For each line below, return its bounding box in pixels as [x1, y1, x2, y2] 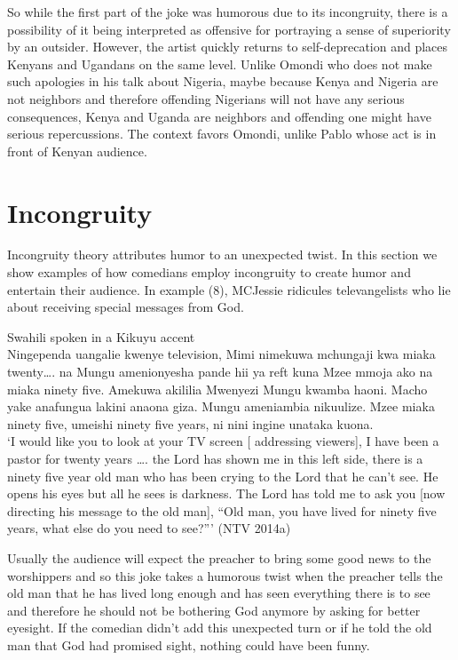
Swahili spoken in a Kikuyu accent [7, 327, 195, 346]
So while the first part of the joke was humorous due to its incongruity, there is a [7, 3, 448, 20]
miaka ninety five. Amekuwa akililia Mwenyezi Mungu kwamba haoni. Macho [7, 379, 428, 398]
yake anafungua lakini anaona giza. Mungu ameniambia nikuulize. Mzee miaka [7, 397, 435, 416]
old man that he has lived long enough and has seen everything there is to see [7, 584, 430, 602]
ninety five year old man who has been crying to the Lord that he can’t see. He [7, 466, 438, 485]
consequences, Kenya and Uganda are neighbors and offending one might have [7, 107, 431, 125]
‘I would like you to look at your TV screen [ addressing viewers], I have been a [7, 432, 439, 450]
